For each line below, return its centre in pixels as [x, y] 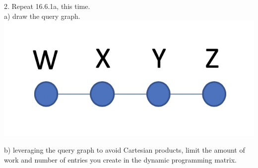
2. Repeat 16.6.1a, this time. [47, 6]
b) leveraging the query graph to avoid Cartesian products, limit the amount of [125, 150]
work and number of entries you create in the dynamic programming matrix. [120, 159]
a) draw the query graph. [42, 16]
